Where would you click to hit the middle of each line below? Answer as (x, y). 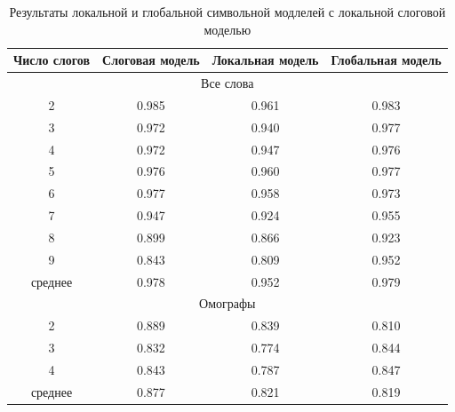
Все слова (227, 83)
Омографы (227, 303)
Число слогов (52, 60)
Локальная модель (265, 60)
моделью (227, 29)
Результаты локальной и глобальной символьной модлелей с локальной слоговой (227, 12)
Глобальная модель (386, 60)
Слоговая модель (151, 60)
